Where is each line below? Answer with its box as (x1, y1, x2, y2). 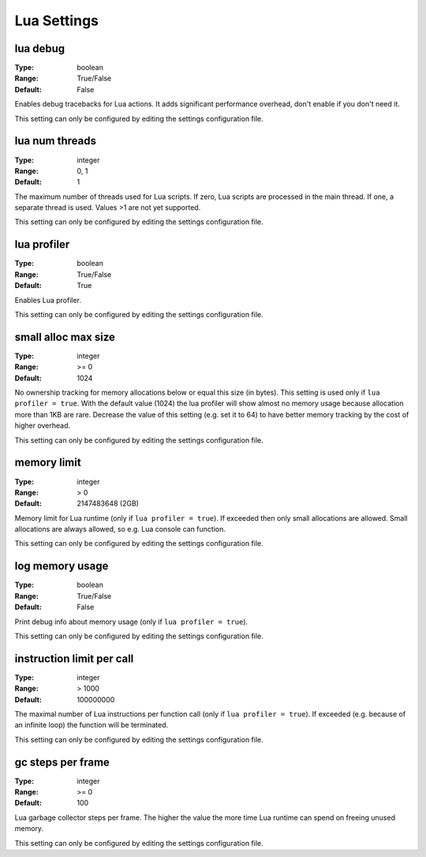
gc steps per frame (14, 755, 110, 769)
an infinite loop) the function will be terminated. (14, 720, 169, 730)
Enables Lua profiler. (14, 295, 82, 305)
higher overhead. (14, 421, 71, 430)
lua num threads (14, 134, 96, 148)
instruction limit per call (14, 652, 134, 665)
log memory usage (14, 559, 109, 573)
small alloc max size (14, 330, 116, 343)
